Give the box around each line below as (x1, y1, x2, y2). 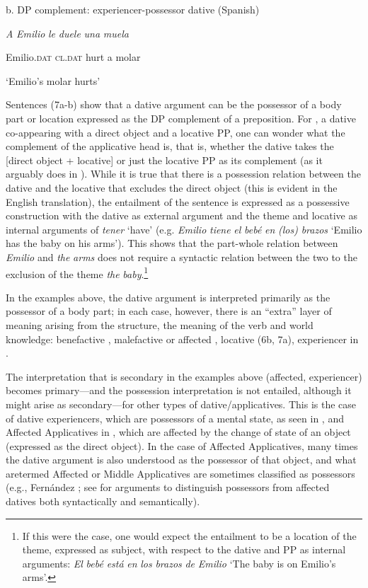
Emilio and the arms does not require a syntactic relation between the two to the (6, 249, 357, 264)
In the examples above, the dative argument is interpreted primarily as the (6, 289, 330, 304)
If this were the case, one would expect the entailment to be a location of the (22, 528, 357, 543)
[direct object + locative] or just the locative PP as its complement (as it (6, 152, 323, 167)
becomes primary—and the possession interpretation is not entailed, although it (6, 383, 352, 398)
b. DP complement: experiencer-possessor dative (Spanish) (6, 2, 260, 16)
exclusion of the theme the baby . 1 (6, 264, 149, 281)
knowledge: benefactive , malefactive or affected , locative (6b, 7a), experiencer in (6, 331, 359, 346)
